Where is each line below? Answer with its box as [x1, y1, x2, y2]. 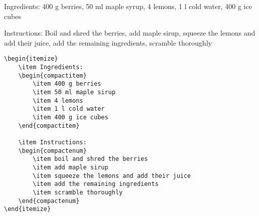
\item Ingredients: [18, 64, 83, 71]
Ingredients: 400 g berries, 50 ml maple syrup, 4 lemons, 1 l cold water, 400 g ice [4, 1, 252, 11]
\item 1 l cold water [33, 105, 105, 113]
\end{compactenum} [18, 197, 80, 204]
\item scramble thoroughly [33, 188, 123, 196]
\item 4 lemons [33, 97, 83, 104]
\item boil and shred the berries [33, 155, 148, 163]
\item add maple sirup [33, 163, 108, 171]
